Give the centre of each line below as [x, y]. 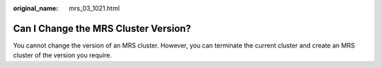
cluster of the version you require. [63, 55]
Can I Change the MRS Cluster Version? [102, 28]
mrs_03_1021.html [94, 8]
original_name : [36, 8]
